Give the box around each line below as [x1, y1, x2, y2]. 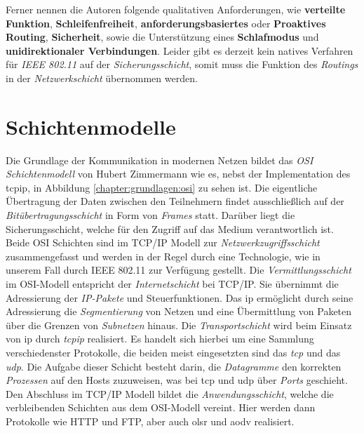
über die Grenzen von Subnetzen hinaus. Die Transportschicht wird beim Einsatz [6, 317, 352, 332]
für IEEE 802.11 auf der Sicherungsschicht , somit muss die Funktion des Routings [6, 57, 358, 72]
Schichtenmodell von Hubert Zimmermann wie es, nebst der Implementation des [6, 166, 351, 181]
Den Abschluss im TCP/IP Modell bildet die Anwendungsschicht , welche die [6, 386, 334, 401]
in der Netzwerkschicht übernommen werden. [6, 70, 198, 85]
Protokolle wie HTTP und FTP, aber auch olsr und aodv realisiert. [6, 413, 295, 428]
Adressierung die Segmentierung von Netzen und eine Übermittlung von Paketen [6, 304, 352, 319]
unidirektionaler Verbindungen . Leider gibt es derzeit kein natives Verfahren [6, 43, 353, 58]
